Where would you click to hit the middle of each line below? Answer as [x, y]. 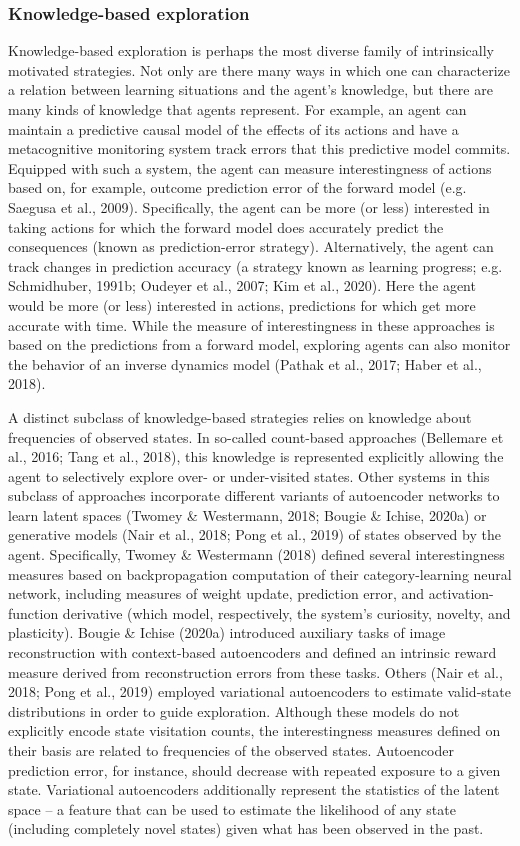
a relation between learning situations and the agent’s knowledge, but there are [250, 89]
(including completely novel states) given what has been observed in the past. [246, 828]
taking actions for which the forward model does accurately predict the [226, 226]
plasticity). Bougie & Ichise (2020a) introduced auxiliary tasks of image [227, 632]
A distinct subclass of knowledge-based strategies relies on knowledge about [240, 416]
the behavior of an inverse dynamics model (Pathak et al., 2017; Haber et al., [245, 363]
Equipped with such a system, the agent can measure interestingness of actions [250, 167]
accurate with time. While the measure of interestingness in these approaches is [251, 324]
